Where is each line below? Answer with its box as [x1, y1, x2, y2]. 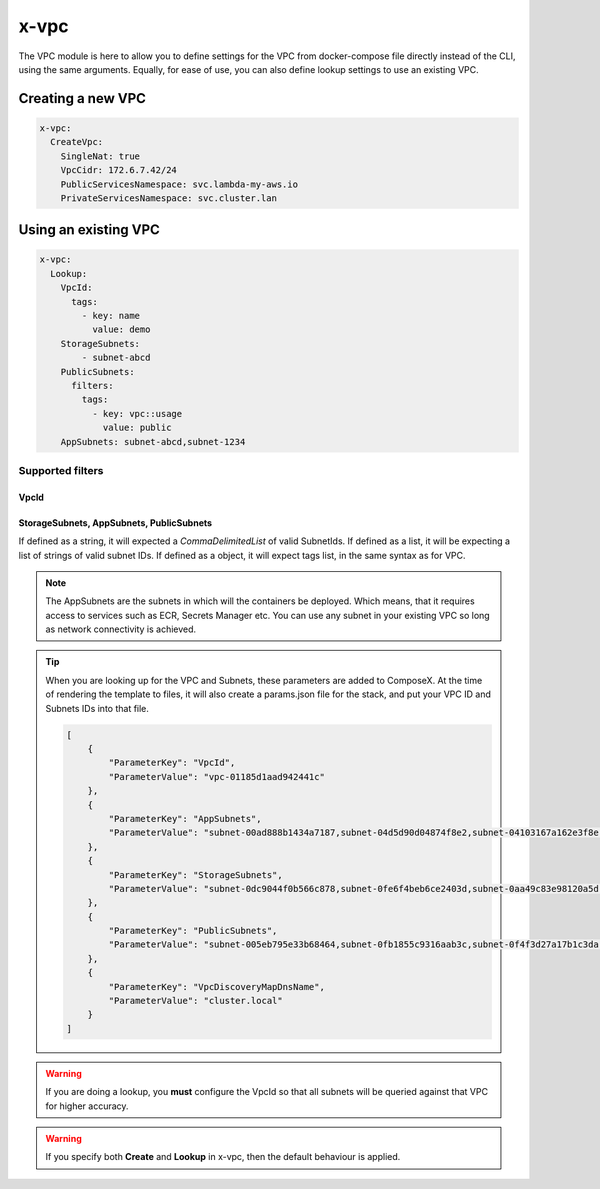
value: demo [91, 324, 151, 335]
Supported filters [18, 463, 104, 477]
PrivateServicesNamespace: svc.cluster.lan [60, 192, 277, 204]
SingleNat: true [60, 150, 140, 162]
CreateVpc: [50, 136, 104, 148]
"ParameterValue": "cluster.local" [108, 995, 284, 1007]
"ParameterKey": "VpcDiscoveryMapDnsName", [108, 981, 325, 992]
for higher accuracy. [45, 1100, 129, 1112]
